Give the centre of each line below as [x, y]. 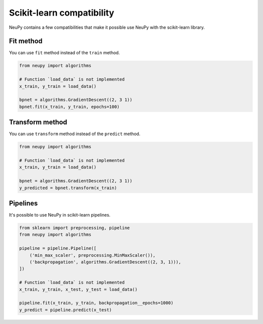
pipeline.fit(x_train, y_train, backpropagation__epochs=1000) [96, 303]
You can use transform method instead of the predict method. [75, 134]
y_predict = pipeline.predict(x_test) [66, 310]
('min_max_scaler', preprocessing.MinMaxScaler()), [93, 255]
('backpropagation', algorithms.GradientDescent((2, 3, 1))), [105, 262]
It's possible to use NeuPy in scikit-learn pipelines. [60, 215]
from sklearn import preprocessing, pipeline [75, 228]
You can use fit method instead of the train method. [65, 53]
